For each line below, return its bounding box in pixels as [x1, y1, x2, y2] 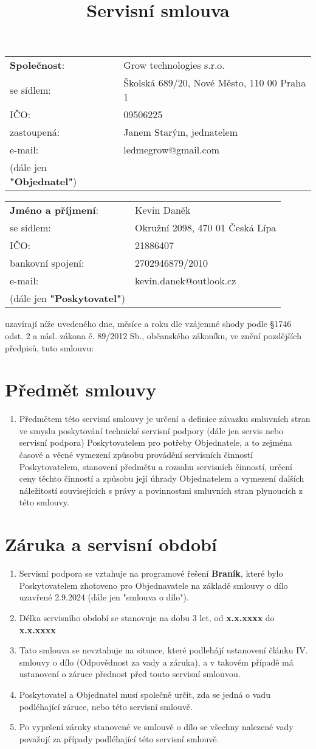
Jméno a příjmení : [10, 203, 98, 217]
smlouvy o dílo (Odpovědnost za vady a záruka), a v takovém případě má [19, 655, 294, 668]
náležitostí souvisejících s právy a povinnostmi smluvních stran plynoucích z [19, 484, 303, 496]
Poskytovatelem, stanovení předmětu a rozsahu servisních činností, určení [19, 460, 292, 473]
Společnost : [10, 58, 65, 72]
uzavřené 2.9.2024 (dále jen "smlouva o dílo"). [19, 591, 189, 603]
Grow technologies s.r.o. [123, 58, 225, 72]
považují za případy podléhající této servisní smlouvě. [19, 732, 219, 745]
